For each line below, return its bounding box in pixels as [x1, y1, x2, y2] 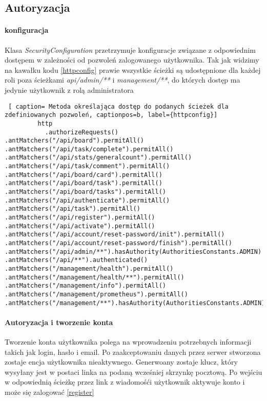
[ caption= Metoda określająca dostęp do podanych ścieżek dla [8, 103, 229, 110]
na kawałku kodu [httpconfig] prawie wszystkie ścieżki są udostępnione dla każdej [5, 64, 261, 75]
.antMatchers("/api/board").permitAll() [5, 137, 145, 145]
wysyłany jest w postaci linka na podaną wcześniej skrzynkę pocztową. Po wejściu [5, 366, 262, 377]
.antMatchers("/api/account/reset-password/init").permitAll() [5, 231, 225, 238]
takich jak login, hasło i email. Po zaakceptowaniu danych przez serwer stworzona [5, 346, 261, 357]
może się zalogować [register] [5, 387, 94, 397]
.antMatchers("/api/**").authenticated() [5, 256, 148, 264]
